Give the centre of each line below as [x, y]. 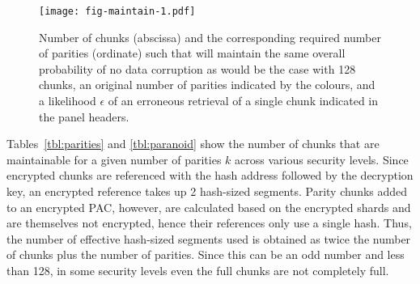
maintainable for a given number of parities [114, 159]
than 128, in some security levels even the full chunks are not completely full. [198, 270]
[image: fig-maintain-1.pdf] [117, 11]
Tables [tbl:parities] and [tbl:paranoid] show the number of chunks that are [193, 144]
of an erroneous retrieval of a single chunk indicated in [243, 101]
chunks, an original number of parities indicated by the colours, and [207, 85]
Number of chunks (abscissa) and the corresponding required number [210, 37]
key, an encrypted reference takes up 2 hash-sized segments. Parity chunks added [207, 191]
